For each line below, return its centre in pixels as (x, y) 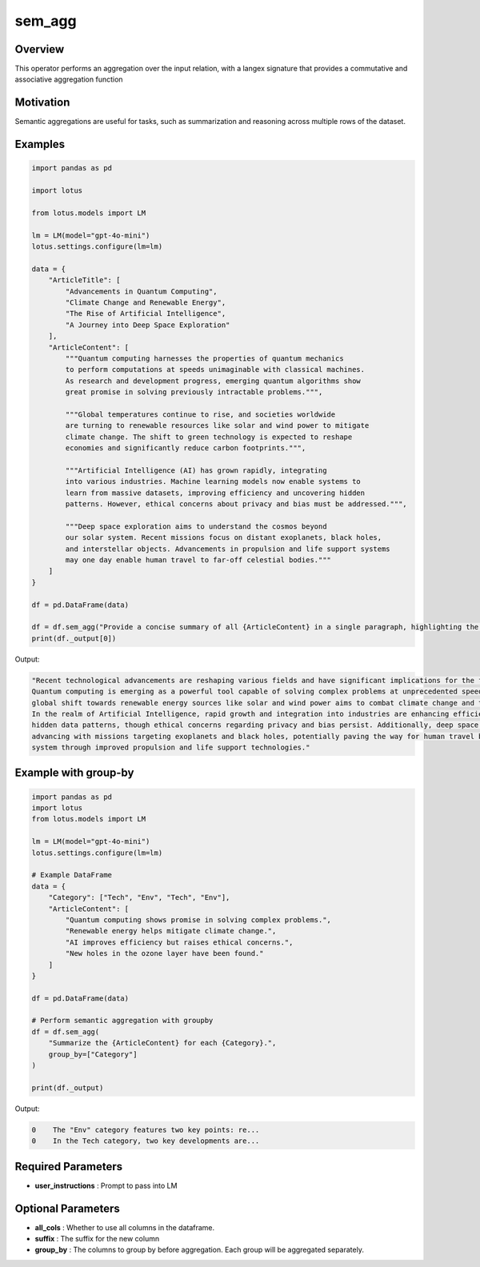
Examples (40, 144)
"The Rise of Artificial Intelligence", (146, 314)
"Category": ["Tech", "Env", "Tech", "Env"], (139, 897)
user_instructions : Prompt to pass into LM (106, 1185)
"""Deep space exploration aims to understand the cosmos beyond (196, 526)
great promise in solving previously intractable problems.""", (194, 392)
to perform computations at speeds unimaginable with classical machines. (215, 370)
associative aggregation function (69, 79)
